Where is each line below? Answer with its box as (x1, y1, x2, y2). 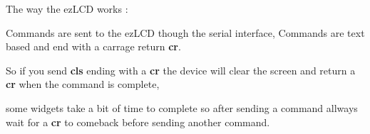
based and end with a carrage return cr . (6, 39, 181, 54)
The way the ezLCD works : (6, 1, 128, 16)
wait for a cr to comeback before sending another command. (6, 114, 270, 129)
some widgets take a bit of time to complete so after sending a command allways (6, 100, 358, 115)
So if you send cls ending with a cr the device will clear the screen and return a (6, 62, 356, 77)
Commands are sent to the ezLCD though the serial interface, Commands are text (6, 25, 365, 40)
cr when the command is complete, (6, 77, 160, 91)
